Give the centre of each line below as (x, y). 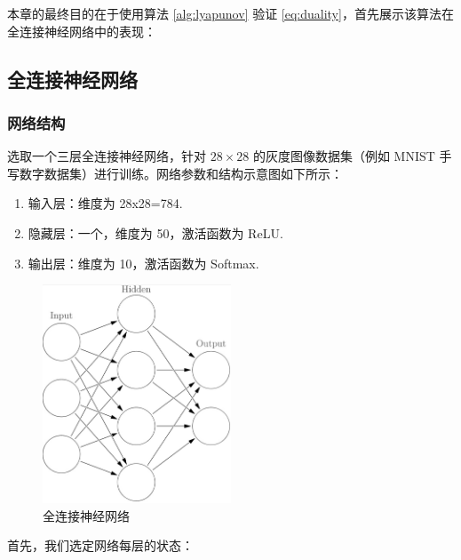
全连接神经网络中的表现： (82, 31)
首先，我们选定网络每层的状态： (100, 545)
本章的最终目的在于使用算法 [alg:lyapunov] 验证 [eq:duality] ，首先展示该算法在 (230, 13)
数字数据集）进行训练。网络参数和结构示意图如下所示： (181, 173)
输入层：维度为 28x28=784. (105, 203)
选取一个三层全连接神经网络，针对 (107, 156)
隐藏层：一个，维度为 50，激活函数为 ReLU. (155, 232)
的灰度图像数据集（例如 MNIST (344, 156)
